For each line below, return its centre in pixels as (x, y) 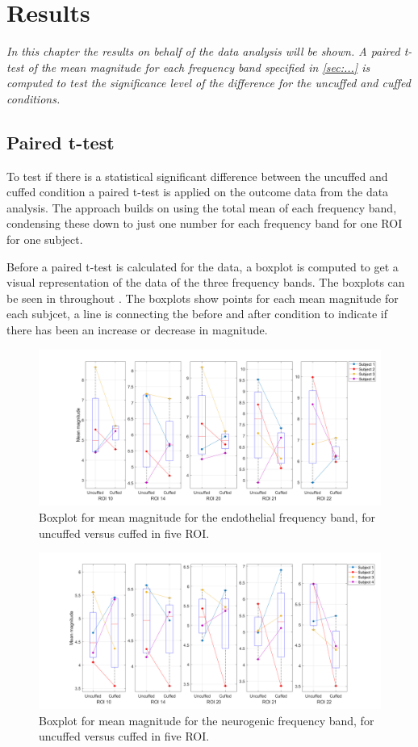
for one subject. (45, 239)
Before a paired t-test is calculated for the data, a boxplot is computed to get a (203, 266)
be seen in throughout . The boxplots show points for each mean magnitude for (203, 298)
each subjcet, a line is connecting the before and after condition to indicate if (197, 314)
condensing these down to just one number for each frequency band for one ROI (205, 223)
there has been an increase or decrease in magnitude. (137, 330)
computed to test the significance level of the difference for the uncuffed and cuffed (209, 83)
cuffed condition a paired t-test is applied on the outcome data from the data (198, 192)
